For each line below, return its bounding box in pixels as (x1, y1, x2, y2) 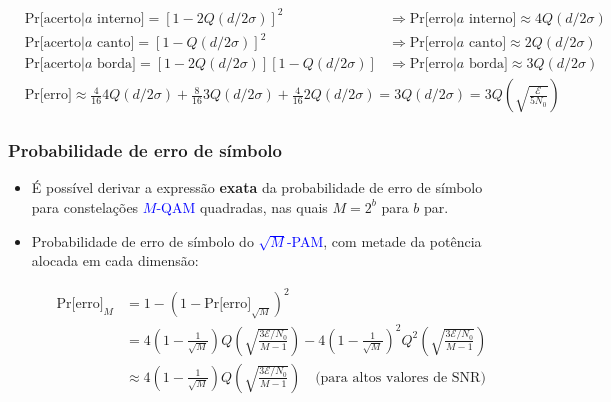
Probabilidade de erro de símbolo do (31, 230, 254, 251)
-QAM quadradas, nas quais (156, 196, 328, 217)
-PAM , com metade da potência (286, 230, 482, 251)
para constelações (31, 196, 139, 217)
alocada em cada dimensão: (31, 250, 199, 271)
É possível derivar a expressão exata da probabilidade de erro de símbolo (31, 177, 483, 198)
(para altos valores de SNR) (315, 370, 486, 385)
